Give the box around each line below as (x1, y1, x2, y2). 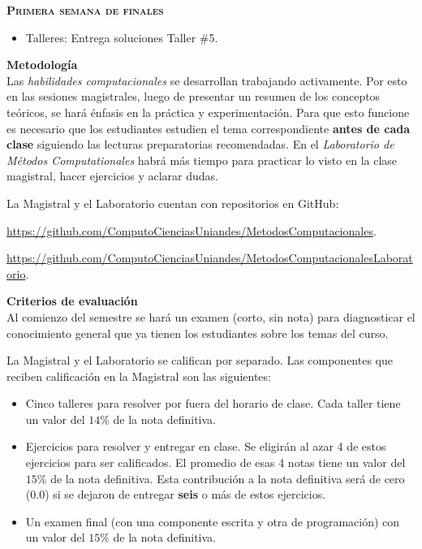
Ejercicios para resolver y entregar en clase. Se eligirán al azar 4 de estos (25, 438, 386, 455)
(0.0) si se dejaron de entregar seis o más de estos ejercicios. (25, 486, 326, 503)
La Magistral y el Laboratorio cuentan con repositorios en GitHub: (6, 194, 339, 211)
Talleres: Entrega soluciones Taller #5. (25, 28, 218, 45)
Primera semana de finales (6, 2, 164, 18)
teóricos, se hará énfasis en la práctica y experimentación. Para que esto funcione (6, 103, 410, 120)
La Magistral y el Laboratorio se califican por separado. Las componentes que (6, 352, 393, 369)
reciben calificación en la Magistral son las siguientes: (6, 367, 271, 384)
